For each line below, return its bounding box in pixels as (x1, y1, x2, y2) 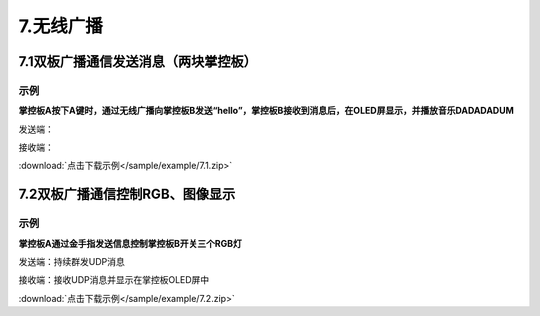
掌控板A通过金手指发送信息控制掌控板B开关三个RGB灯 (18, 237, 242, 249)
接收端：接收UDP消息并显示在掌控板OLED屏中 (18, 274, 210, 286)
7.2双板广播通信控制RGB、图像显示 (18, 186, 236, 203)
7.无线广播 (18, 15, 104, 37)
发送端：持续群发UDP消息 (18, 256, 125, 268)
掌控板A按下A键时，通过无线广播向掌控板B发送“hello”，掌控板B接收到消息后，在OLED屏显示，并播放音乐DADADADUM (18, 105, 514, 117)
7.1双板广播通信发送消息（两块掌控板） (18, 53, 257, 70)
